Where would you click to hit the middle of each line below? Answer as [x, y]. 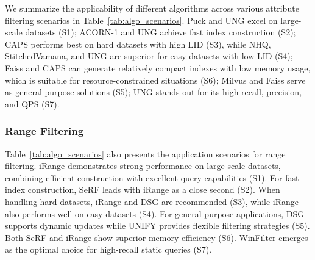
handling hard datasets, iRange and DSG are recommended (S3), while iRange [152, 201]
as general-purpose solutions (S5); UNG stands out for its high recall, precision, [154, 92]
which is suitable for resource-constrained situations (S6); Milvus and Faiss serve [155, 80]
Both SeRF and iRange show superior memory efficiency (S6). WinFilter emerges [157, 237]
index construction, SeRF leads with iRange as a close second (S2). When [143, 190]
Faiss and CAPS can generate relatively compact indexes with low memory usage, [158, 67]
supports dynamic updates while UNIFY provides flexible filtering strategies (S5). [157, 226]
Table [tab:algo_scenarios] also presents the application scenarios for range [145, 153]
